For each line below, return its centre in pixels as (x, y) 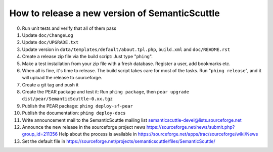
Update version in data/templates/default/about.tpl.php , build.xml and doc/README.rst (126, 49)
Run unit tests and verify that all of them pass (69, 28)
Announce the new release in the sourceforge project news (84, 127)
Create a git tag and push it (50, 85)
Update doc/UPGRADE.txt (50, 42)
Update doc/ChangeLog (48, 35)
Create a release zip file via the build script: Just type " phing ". (87, 57)
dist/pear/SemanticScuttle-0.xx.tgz (67, 99)
